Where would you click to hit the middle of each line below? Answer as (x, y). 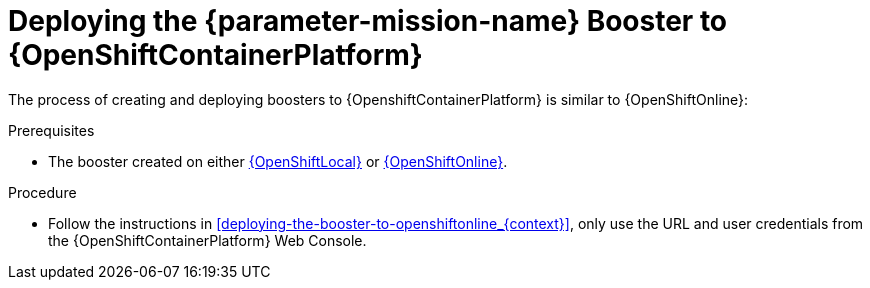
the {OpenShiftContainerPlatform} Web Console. (207, 240)
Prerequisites (51, 130)
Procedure (42, 192)
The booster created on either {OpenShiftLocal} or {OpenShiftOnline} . (278, 161)
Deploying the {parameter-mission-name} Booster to (368, 21)
